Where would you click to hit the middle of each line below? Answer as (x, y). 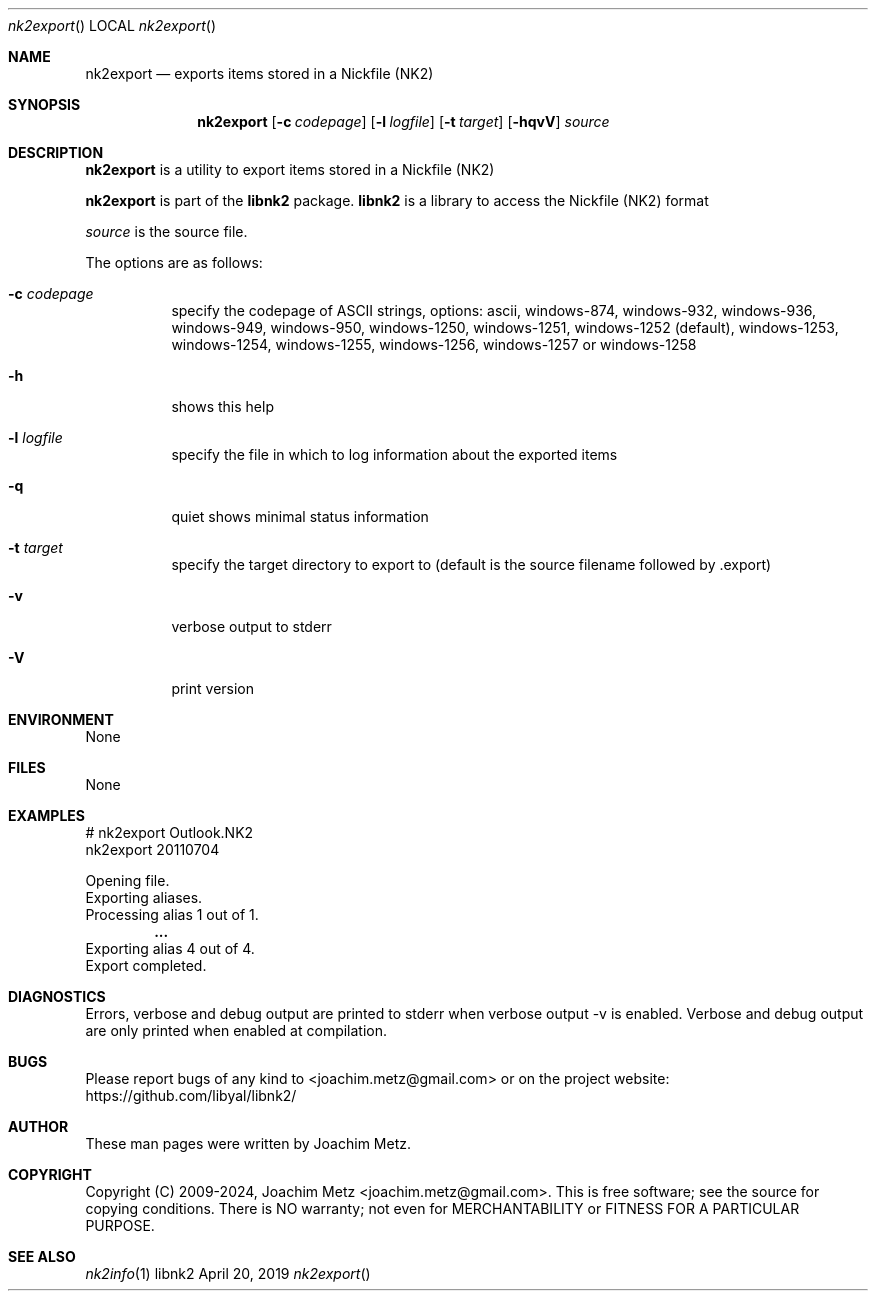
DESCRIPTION (56, 152)
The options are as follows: (174, 262)
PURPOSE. (120, 1225)
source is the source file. (166, 231)
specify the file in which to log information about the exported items (394, 454)
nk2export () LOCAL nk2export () (112, 25)
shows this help (222, 406)
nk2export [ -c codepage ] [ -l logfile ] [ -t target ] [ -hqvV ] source (403, 121)
